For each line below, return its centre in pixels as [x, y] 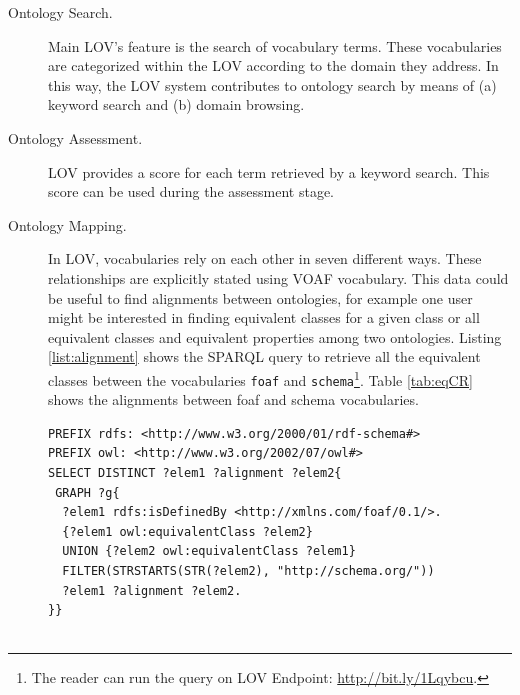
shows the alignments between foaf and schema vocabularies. [233, 399]
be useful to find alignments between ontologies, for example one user [260, 297]
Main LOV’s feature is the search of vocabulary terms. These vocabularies [275, 45]
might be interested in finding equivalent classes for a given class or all [264, 317]
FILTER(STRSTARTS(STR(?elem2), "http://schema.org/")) [248, 570]
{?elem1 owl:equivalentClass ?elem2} [187, 531]
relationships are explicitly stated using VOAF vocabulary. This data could [278, 277]
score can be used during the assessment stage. [191, 191]
